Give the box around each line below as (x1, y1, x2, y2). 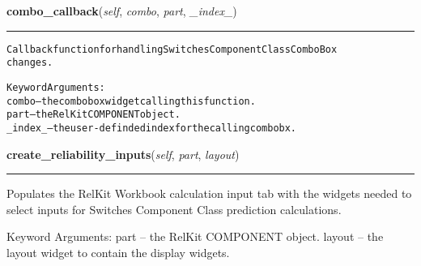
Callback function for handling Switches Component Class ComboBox (6, 43, 338, 55)
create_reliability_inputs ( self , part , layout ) (6, 145, 240, 162)
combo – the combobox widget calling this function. (6, 95, 256, 107)
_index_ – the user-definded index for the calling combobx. (6, 122, 297, 134)
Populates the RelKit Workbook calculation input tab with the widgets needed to (6, 185, 412, 202)
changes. (6, 57, 53, 69)
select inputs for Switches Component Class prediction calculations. (6, 200, 342, 217)
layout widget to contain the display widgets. (6, 243, 230, 260)
